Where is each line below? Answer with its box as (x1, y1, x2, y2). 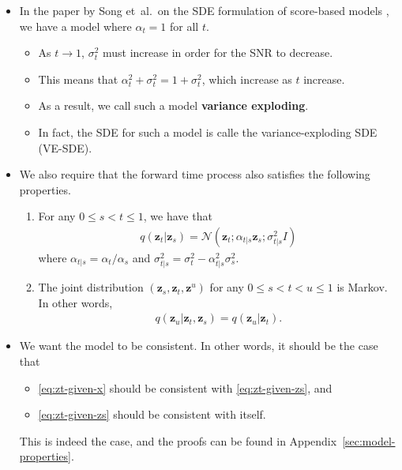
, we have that (143, 208, 212, 224)
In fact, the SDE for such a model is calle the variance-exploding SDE (38, 123, 378, 140)
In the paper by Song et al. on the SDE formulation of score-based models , (19, 2, 389, 18)
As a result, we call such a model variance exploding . (38, 97, 309, 114)
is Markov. (336, 279, 388, 295)
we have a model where (19, 17, 132, 34)
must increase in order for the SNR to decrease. (102, 44, 333, 61)
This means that (38, 70, 118, 87)
